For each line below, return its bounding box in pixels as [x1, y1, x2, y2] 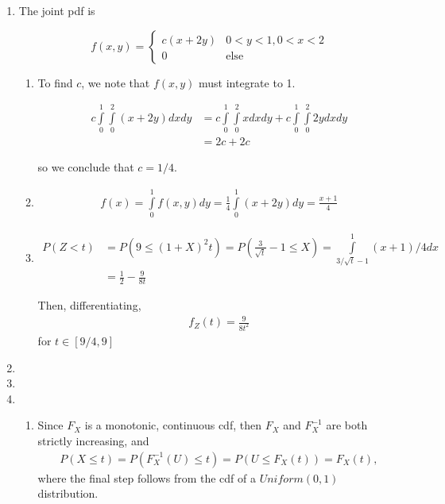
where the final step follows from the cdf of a [37, 469, 256, 486]
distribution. [37, 485, 99, 502]
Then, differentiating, [37, 297, 141, 314]
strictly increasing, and [37, 433, 149, 449]
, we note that [81, 74, 150, 90]
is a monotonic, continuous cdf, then [84, 417, 261, 433]
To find [37, 74, 73, 90]
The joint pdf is [18, 2, 95, 18]
